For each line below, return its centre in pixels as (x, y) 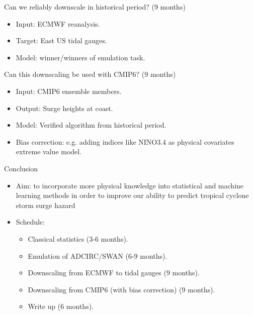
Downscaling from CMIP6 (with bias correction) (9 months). (121, 289)
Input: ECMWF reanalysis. (58, 23)
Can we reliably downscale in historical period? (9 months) (95, 7)
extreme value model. (49, 151)
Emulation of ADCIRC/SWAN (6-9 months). (98, 255)
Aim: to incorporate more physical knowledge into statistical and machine (130, 185)
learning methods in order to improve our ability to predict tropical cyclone (132, 195)
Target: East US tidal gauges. (61, 40)
